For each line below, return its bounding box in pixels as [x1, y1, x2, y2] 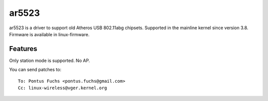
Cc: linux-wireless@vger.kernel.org [18, 85, 107, 91]
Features [9, 45, 37, 53]
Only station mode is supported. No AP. [9, 57, 90, 63]
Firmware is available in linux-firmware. [9, 31, 90, 37]
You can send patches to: [9, 67, 62, 73]
